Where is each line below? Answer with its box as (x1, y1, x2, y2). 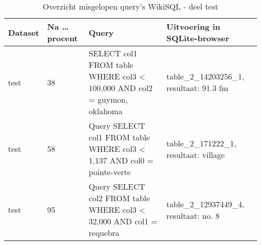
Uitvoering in (166, 21, 220, 32)
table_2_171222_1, (166, 137, 236, 149)
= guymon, (88, 94, 128, 105)
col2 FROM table (88, 192, 150, 204)
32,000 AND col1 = (88, 215, 158, 227)
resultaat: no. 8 (166, 209, 220, 221)
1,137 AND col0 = (88, 154, 154, 166)
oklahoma (88, 105, 122, 117)
